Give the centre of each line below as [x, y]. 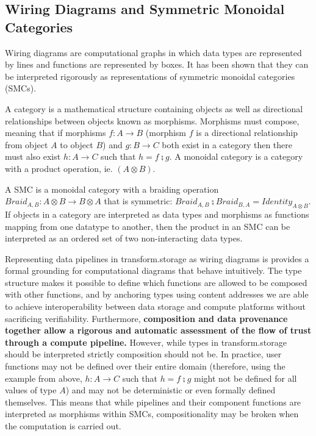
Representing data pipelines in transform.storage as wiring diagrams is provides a [157, 258]
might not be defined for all [246, 378]
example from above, [44, 378]
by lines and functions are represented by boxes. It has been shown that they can [157, 64]
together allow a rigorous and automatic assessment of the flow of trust [158, 330]
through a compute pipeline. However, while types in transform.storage [146, 342]
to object [77, 144]
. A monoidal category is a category [236, 156]
